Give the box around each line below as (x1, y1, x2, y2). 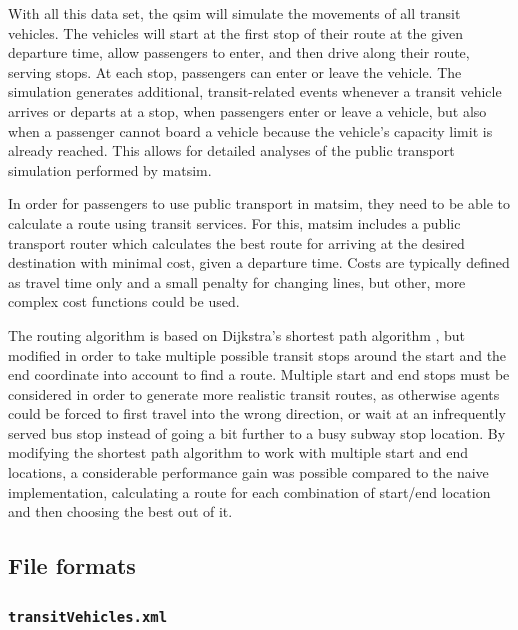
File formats (8, 550, 136, 581)
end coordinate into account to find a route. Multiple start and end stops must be (8, 364, 510, 385)
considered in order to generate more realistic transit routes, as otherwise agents (8, 383, 500, 404)
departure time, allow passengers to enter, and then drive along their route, (8, 42, 470, 63)
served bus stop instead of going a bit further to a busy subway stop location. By (8, 422, 506, 443)
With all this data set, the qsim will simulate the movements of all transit (8, 3, 461, 23)
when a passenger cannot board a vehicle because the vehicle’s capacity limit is (8, 120, 493, 141)
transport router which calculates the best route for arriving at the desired (8, 232, 465, 253)
